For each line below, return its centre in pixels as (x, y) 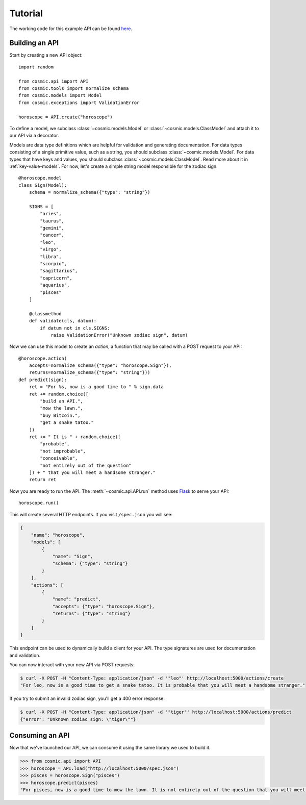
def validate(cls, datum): (63, 321)
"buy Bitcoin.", (60, 415)
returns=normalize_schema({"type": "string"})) (90, 373)
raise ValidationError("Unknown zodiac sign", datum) (119, 335)
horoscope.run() (39, 503)
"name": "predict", (77, 599)
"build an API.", (62, 401)
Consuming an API (40, 735)
